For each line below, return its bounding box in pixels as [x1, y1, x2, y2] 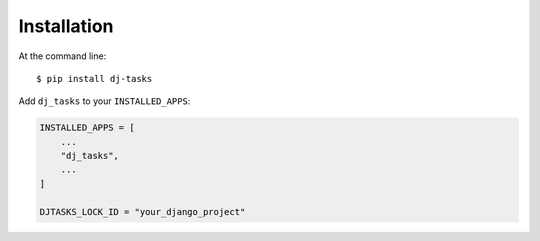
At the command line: [18, 50, 107, 62]
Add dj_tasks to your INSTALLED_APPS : [18, 95, 191, 107]
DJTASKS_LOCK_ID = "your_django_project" [39, 206, 246, 217]
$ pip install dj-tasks [36, 73, 153, 84]
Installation [18, 15, 114, 37]
